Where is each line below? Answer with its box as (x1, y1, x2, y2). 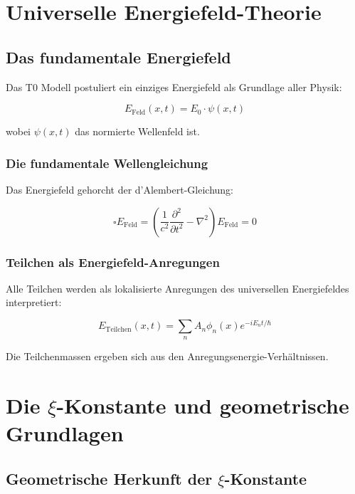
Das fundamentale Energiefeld (6, 46, 231, 68)
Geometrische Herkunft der (6, 468, 213, 489)
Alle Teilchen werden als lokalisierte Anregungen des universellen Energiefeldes (6, 280, 349, 295)
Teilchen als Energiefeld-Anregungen (6, 253, 220, 270)
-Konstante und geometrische (56, 391, 349, 420)
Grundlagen (6, 419, 124, 448)
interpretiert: (6, 295, 62, 310)
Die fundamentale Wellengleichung (6, 154, 208, 172)
